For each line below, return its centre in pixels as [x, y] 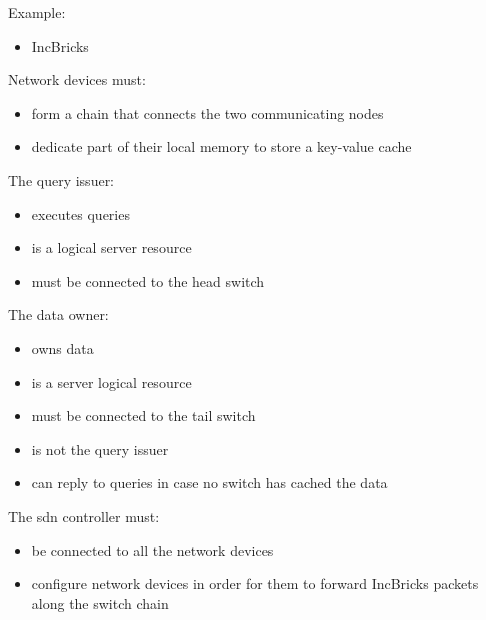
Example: [37, 12]
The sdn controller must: [84, 515]
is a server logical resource [111, 381]
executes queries [80, 213]
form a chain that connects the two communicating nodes [207, 112]
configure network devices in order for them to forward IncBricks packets [255, 583]
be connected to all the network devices [152, 549]
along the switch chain [100, 602]
